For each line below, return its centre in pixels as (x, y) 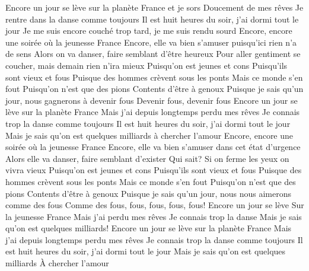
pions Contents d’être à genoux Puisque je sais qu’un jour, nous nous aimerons (149, 193)
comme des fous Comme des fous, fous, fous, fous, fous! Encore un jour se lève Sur (155, 205)
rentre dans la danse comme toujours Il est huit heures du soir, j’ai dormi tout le (152, 19)
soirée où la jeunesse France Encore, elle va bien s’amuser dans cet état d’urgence (153, 147)
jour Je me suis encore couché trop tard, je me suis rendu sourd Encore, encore (149, 31)
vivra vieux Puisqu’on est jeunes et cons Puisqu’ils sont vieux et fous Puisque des (154, 170)
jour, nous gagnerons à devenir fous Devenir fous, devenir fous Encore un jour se (152, 100)
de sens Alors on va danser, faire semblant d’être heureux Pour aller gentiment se (153, 54)
